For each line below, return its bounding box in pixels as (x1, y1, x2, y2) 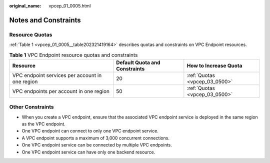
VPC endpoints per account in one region (12, 87, 110, 94)
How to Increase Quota (186, 62, 242, 69)
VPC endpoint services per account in (12, 71, 102, 78)
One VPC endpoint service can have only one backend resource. (21, 149, 155, 155)
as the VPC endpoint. (21, 121, 66, 127)
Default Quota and (115, 59, 160, 66)
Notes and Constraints (9, 15, 81, 24)
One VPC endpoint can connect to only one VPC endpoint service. (21, 128, 158, 134)
